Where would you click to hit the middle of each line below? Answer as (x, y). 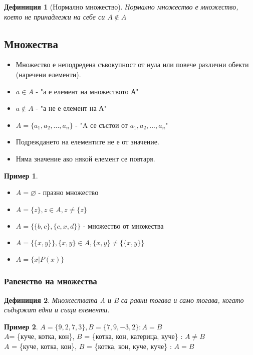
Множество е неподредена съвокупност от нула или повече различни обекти (132, 64)
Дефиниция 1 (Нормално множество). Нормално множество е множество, (121, 7)
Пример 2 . (21, 326)
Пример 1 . (21, 175)
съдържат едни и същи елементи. (57, 310)
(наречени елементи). (48, 74)
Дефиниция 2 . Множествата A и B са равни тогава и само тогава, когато (124, 300)
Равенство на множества (51, 281)
